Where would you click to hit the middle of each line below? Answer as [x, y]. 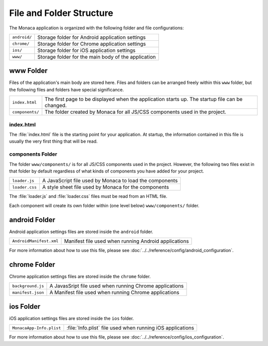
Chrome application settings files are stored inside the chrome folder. [80, 276]
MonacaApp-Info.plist [37, 328]
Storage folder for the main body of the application [97, 57]
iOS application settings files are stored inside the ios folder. [71, 318]
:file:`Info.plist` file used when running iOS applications [130, 328]
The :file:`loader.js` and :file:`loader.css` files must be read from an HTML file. [88, 196]
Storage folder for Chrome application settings [92, 44]
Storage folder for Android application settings [92, 37]
